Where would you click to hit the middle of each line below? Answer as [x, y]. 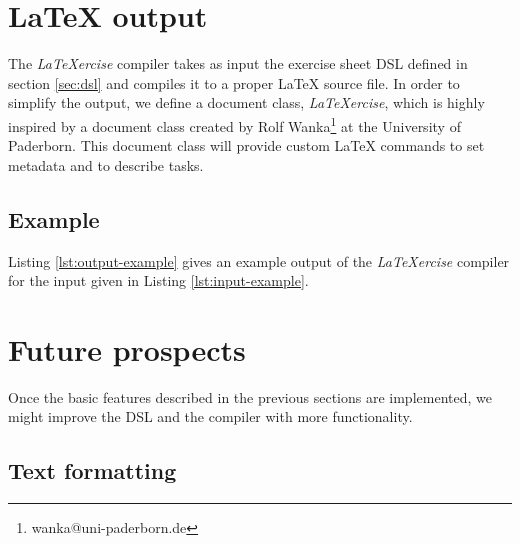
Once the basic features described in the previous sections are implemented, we [250, 396]
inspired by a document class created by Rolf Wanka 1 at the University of [234, 124]
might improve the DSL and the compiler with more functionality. [210, 416]
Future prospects [127, 348]
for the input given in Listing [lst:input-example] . [158, 280]
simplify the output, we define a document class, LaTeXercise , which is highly [246, 102]
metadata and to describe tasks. [106, 164]
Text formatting [92, 470]
